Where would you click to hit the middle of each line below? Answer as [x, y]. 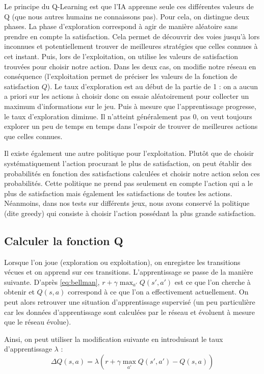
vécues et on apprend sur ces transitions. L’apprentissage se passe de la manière [129, 272]
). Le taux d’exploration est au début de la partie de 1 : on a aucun [153, 86]
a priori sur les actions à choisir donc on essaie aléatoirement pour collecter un [127, 96]
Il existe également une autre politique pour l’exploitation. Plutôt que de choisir [129, 153]
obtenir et [19, 292]
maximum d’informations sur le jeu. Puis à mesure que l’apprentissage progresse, [130, 106]
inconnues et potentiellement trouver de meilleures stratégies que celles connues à [131, 46]
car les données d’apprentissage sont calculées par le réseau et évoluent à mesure [129, 312]
